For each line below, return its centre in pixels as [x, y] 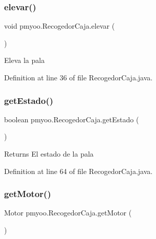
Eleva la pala [25, 60]
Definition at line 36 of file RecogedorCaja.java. [79, 77]
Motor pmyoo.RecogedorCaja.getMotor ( [68, 213]
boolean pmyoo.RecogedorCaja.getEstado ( [72, 119]
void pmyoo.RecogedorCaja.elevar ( [60, 26]
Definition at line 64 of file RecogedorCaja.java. [79, 171]
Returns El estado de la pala [49, 154]
